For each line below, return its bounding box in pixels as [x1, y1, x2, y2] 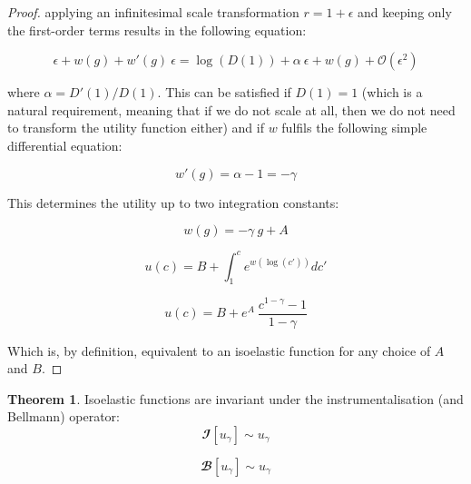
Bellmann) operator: [7, 407, 120, 426]
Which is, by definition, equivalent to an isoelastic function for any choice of [7, 341, 431, 360]
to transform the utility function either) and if [7, 118, 264, 137]
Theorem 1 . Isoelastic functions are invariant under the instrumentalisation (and [7, 389, 464, 408]
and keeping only [358, 3, 452, 21]
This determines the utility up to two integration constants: [7, 193, 339, 212]
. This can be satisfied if [157, 83, 291, 102]
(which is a [361, 83, 423, 102]
